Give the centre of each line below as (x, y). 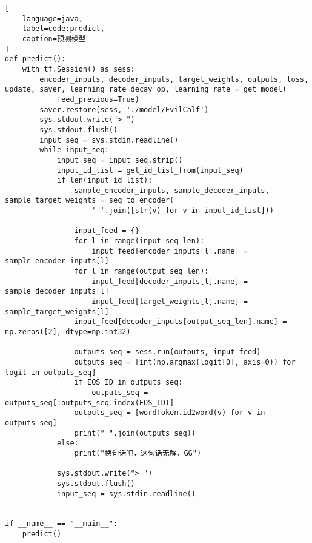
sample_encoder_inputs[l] (57, 261)
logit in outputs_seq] (51, 372)
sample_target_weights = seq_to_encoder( (90, 201)
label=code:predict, (63, 29)
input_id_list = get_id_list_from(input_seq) (150, 170)
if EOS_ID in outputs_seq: (128, 383)
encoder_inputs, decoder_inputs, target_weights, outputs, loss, (174, 79)
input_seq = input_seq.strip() (120, 160)
